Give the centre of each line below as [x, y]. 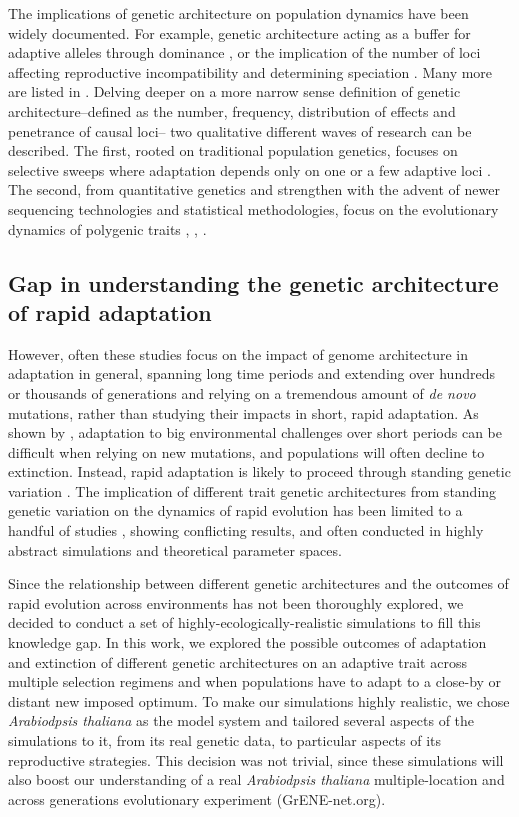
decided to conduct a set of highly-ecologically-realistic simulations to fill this [244, 622]
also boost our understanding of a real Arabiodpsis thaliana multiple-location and [256, 779]
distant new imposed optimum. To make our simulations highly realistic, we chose [259, 700]
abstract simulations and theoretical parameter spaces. [175, 549]
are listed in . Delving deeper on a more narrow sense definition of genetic [234, 91]
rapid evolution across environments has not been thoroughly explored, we [236, 602]
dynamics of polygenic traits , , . [107, 228]
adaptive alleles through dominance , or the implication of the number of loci [244, 52]
